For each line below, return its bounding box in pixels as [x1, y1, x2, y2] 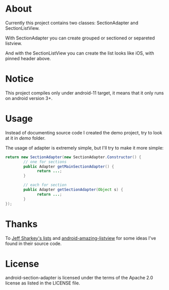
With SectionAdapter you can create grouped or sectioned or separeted [5, 35, 155, 41]
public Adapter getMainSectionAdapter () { [23, 164, 114, 169]
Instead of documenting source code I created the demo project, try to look [5, 129, 162, 135]
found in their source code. [5, 240, 62, 247]
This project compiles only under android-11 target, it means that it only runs [5, 89, 164, 96]
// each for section [23, 182, 67, 187]
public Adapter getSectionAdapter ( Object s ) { [23, 187, 123, 192]
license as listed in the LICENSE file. [5, 280, 80, 286]
